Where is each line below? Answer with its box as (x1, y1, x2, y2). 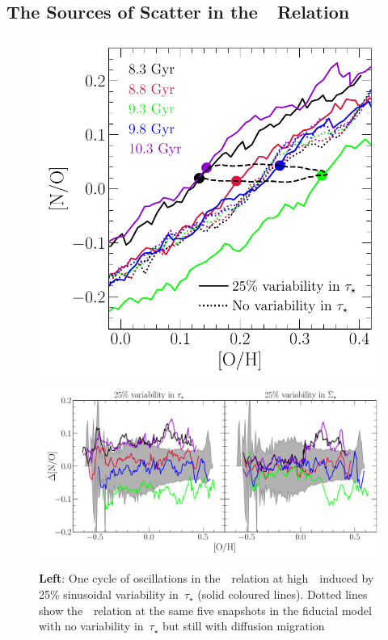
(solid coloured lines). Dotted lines (197, 585, 368, 602)
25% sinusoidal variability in (39, 585, 179, 602)
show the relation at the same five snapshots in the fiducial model (39, 601, 372, 618)
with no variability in (39, 617, 144, 634)
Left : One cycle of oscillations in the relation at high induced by (39, 570, 374, 587)
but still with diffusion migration (162, 617, 325, 634)
